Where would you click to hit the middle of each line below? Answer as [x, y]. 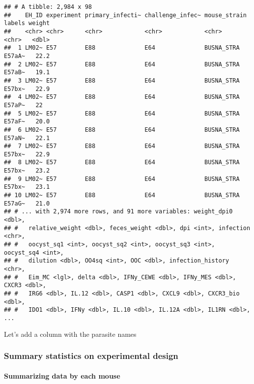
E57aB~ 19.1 [27, 73]
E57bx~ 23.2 [27, 171]
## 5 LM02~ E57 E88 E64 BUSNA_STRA [122, 113]
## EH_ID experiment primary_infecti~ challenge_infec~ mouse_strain [125, 15]
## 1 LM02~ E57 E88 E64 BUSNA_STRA [122, 48]
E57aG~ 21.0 [27, 203]
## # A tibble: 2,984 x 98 [48, 7]
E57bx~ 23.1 [27, 187]
